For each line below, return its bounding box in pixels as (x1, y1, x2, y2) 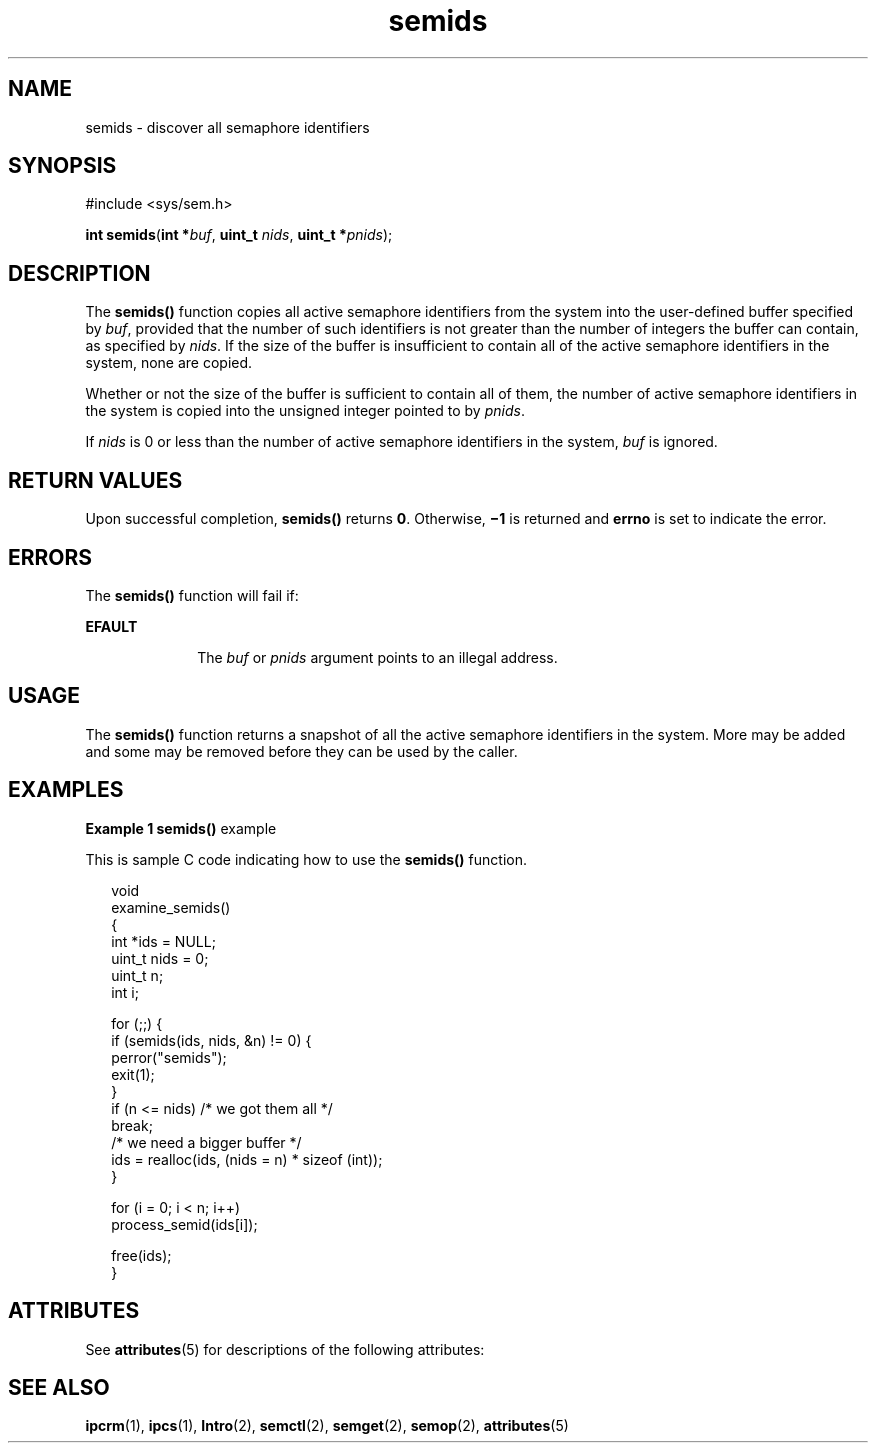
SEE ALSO (8, 1374, 110, 1400)
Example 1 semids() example (85, 819, 277, 837)
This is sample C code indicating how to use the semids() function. (85, 850, 527, 868)
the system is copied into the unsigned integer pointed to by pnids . (85, 402, 525, 420)
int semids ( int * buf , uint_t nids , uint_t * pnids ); (85, 226, 393, 244)
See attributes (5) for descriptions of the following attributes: (85, 1340, 485, 1358)
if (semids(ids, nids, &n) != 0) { (111, 1031, 312, 1049)
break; (111, 1116, 153, 1134)
